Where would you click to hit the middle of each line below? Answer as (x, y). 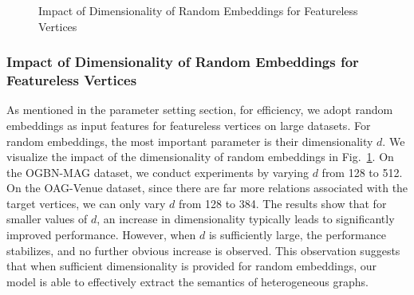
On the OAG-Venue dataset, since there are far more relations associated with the (207, 188)
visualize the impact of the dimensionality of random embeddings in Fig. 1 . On (200, 157)
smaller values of (47, 219)
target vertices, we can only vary (86, 203)
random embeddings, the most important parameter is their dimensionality (190, 141)
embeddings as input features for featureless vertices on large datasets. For (189, 125)
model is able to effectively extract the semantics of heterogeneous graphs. (187, 281)
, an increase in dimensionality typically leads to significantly (246, 219)
